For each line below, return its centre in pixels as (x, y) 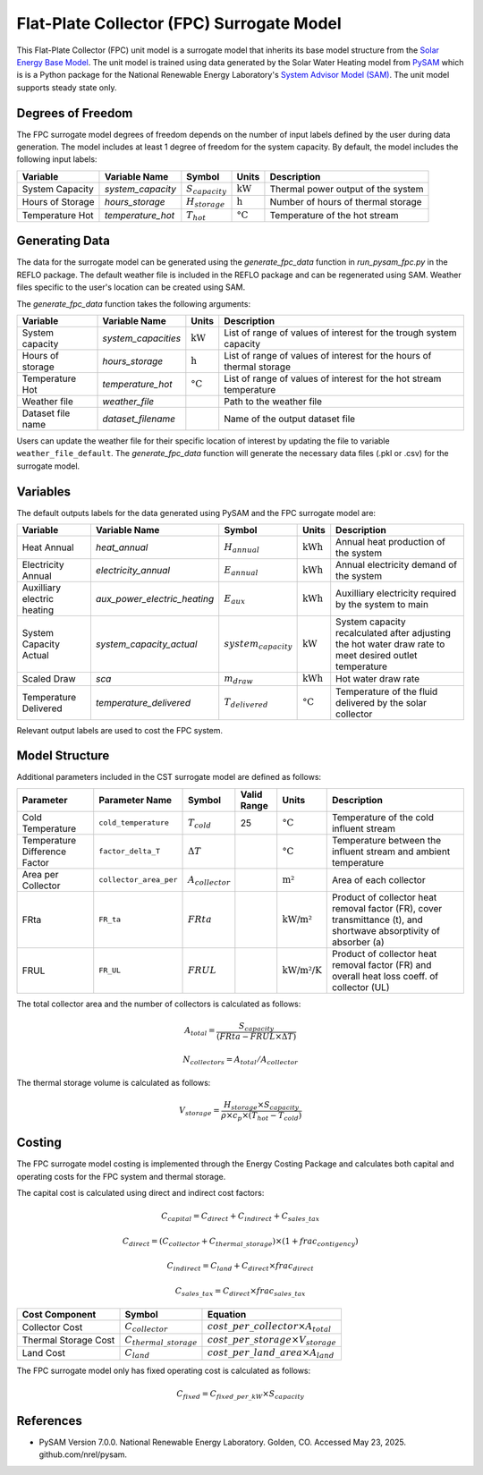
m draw (239, 679)
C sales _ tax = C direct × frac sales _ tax (240, 1292)
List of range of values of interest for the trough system (340, 333)
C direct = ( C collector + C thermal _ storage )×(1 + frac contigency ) (240, 1242)
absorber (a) (358, 942)
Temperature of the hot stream (334, 215)
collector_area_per (138, 880)
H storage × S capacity (262, 1106)
